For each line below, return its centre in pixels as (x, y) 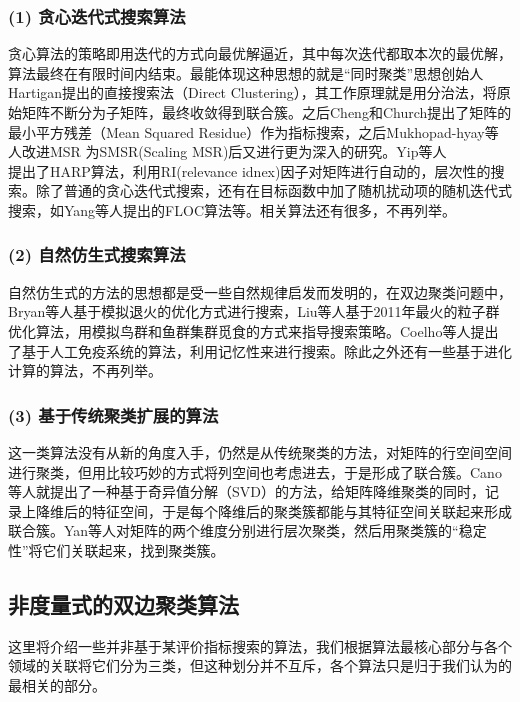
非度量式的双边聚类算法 (123, 603)
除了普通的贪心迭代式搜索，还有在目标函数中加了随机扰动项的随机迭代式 (273, 190)
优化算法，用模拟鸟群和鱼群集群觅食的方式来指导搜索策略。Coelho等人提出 (253, 330)
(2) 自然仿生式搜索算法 (97, 254)
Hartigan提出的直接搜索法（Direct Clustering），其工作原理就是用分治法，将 (252, 92)
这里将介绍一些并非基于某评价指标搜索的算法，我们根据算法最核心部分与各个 (260, 645)
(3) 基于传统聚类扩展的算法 (113, 414)
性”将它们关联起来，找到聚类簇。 (116, 549)
